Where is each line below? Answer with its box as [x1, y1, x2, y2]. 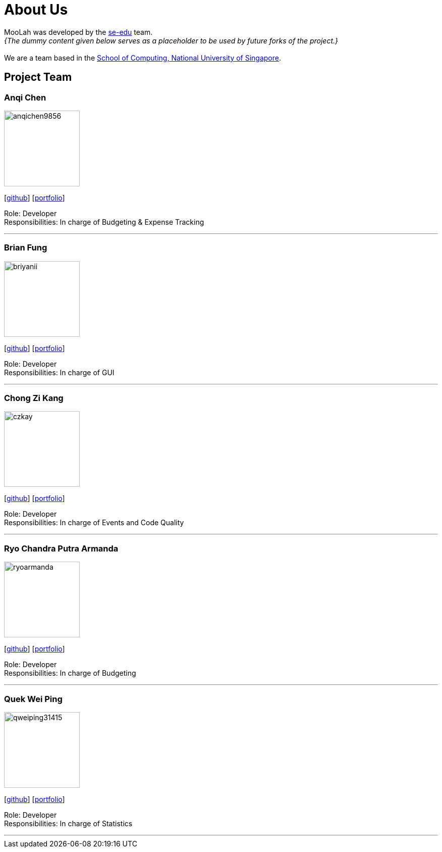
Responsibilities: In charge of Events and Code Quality [4, 518, 184, 527]
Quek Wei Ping [4, 693, 63, 704]
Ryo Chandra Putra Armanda [4, 543, 119, 554]
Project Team [4, 71, 72, 84]
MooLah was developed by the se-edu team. [4, 27, 153, 36]
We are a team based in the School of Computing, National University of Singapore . [4, 53, 282, 62]
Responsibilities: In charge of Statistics [4, 819, 133, 828]
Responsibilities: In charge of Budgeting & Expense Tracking [4, 217, 204, 226]
